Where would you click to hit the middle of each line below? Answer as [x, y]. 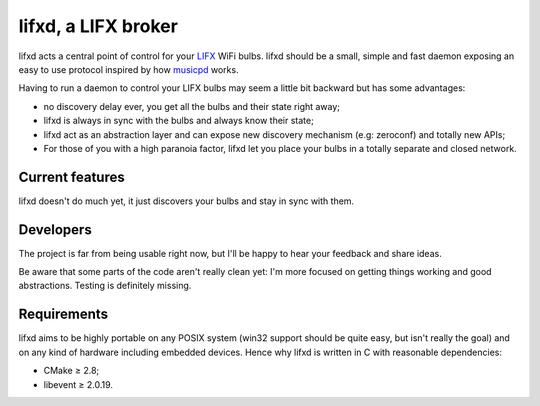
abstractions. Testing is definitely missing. [105, 286]
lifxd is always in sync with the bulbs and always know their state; [178, 121]
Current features [71, 176]
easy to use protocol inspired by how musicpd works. [128, 69]
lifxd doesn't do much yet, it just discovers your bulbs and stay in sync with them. [186, 201]
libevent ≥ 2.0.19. [78, 384]
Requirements [63, 314]
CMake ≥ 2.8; [71, 371]
